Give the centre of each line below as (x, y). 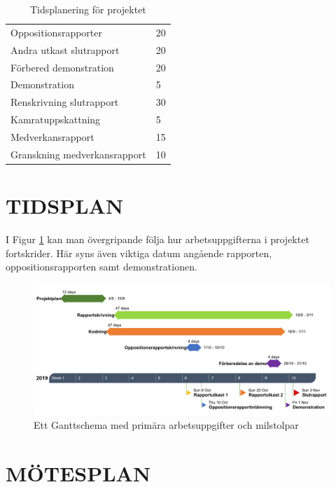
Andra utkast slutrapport (65, 49)
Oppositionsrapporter (56, 32)
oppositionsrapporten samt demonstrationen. (101, 267)
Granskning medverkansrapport (78, 154)
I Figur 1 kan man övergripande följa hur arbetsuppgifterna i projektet (157, 239)
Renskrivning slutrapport (65, 102)
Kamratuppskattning (56, 119)
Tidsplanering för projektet (88, 9)
